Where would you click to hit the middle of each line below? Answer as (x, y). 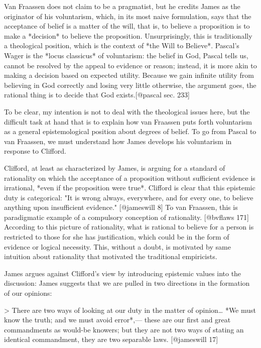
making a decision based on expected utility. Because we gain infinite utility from (129, 75)
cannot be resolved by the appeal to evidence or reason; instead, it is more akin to (130, 65)
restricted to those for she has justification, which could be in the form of (117, 237)
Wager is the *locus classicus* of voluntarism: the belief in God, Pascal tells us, (126, 55)
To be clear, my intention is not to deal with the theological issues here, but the (127, 111)
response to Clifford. (35, 151)
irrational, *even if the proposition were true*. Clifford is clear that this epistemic (130, 188)
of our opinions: (28, 293)
